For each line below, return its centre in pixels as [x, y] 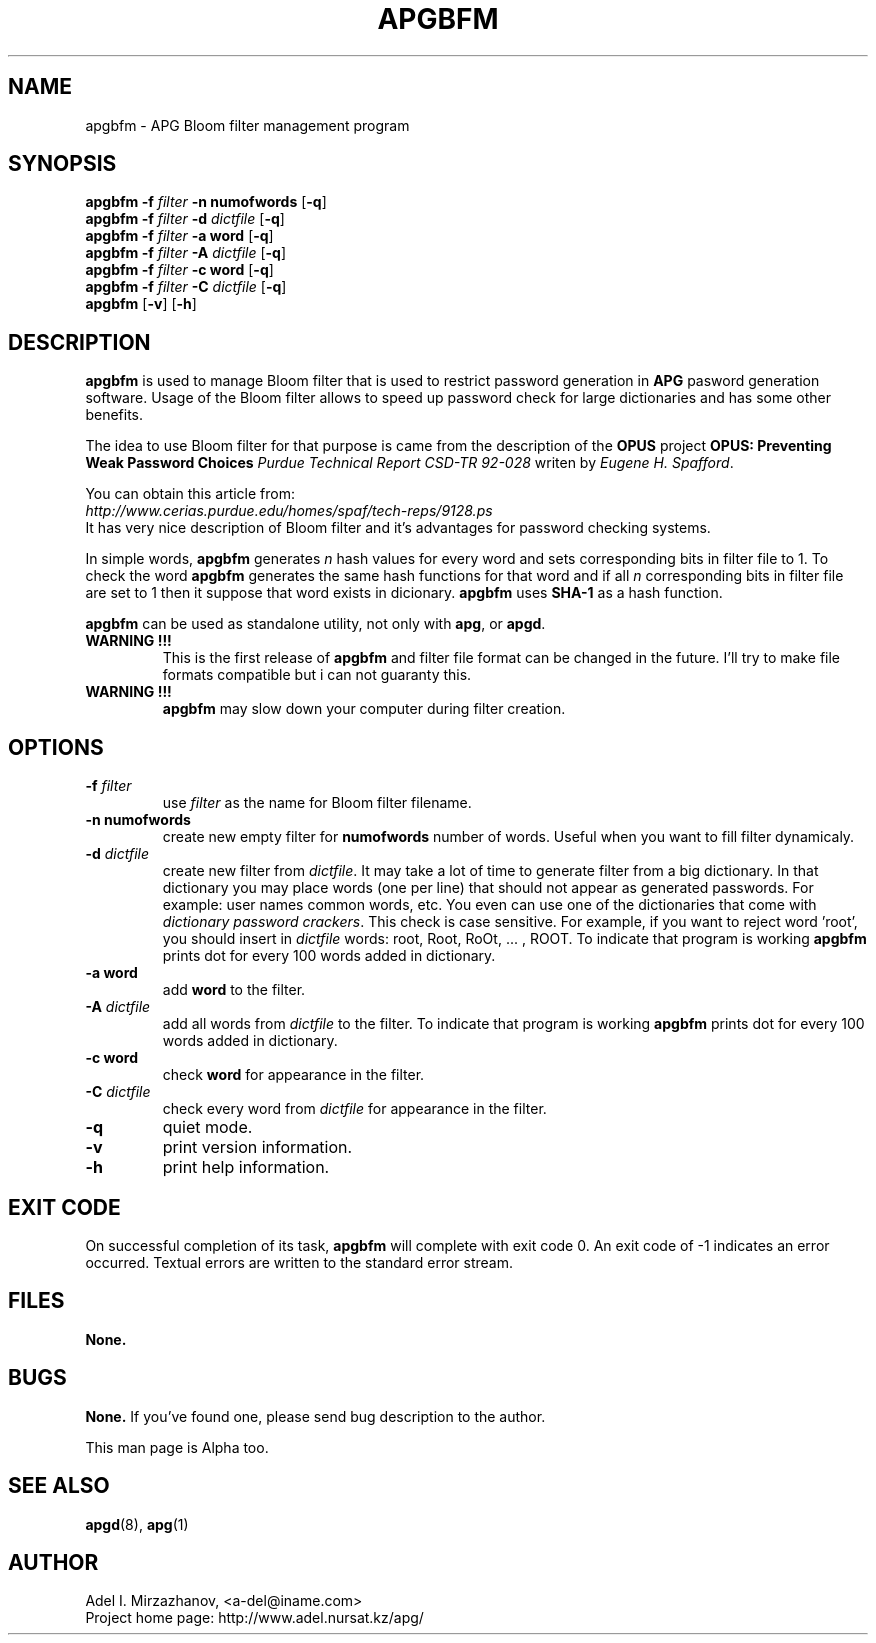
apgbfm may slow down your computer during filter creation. [364, 709]
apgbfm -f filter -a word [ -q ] [179, 236]
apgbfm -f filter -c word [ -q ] [179, 270]
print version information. [257, 1147]
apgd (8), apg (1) [137, 1524]
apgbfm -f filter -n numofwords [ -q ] [206, 202]
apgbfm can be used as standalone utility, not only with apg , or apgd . [315, 624]
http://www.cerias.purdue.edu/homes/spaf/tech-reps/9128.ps [289, 511]
